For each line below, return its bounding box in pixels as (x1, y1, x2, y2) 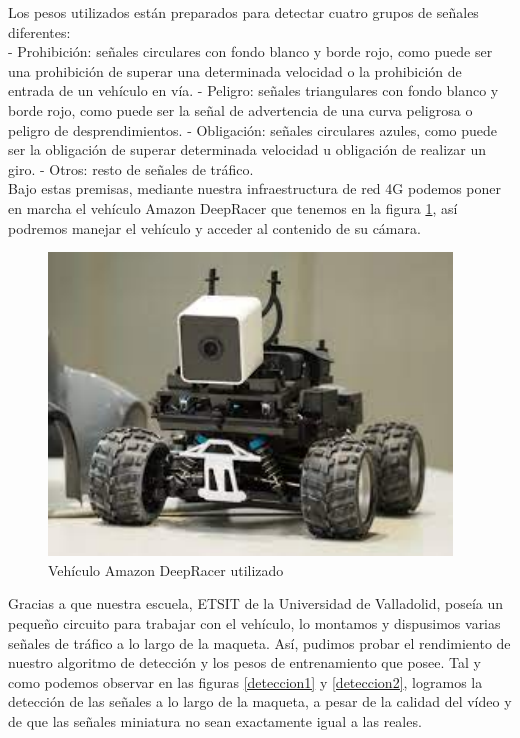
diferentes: (8, 21, 71, 42)
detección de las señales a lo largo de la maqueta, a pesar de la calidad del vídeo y (8, 691, 512, 712)
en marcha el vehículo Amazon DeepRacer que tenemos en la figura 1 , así (8, 197, 458, 218)
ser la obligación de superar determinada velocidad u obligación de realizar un (8, 139, 486, 160)
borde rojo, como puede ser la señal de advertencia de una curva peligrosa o (8, 99, 473, 120)
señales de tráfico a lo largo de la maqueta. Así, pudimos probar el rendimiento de (8, 632, 511, 653)
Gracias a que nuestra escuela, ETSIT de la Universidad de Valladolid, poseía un (8, 593, 504, 614)
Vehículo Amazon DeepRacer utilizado (48, 559, 284, 580)
